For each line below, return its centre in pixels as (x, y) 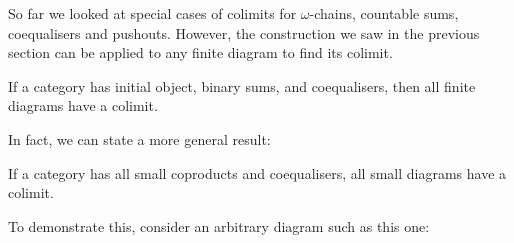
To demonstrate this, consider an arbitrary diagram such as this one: (219, 225)
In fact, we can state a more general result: (139, 138)
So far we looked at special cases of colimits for (152, 13)
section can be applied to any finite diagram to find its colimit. (200, 52)
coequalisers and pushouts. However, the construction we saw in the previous (244, 32)
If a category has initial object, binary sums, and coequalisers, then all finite (242, 85)
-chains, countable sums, (384, 13)
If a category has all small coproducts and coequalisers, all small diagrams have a (257, 172)
